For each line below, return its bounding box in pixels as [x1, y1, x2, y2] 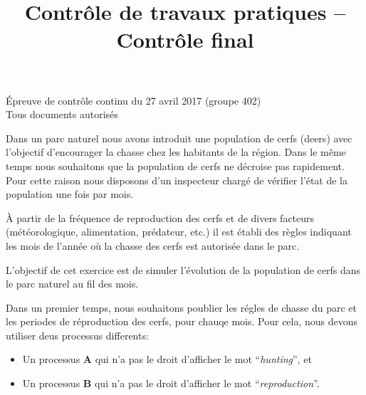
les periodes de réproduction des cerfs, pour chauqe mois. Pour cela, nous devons [6, 314, 358, 329]
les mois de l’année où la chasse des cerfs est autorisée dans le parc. [6, 238, 300, 253]
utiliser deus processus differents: [6, 327, 149, 342]
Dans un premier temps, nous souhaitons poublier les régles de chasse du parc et [6, 300, 357, 315]
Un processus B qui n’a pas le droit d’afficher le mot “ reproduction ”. [22, 376, 320, 391]
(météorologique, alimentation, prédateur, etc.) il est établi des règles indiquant [6, 224, 352, 239]
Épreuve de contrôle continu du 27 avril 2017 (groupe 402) [6, 93, 261, 107]
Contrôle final [116, 25, 254, 54]
